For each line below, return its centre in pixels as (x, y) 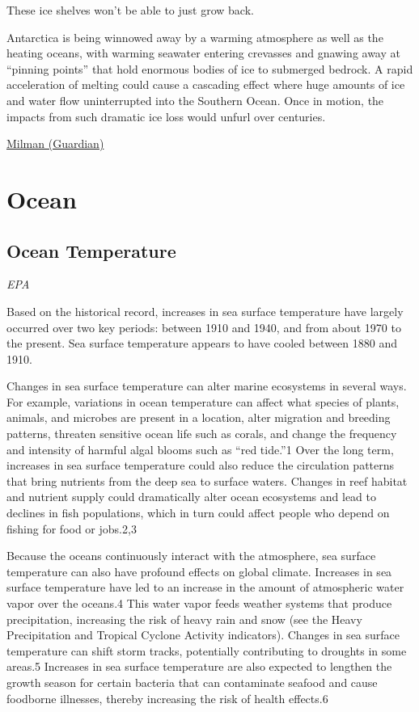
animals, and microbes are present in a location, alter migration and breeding (199, 417)
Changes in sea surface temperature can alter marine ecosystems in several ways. (207, 386)
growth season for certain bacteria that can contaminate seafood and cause (192, 682)
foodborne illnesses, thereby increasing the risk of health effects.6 (167, 698)
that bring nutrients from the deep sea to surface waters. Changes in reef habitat (207, 480)
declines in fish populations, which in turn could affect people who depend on (198, 513)
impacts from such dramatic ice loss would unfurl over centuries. (166, 116)
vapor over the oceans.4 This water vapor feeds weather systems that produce (199, 603)
